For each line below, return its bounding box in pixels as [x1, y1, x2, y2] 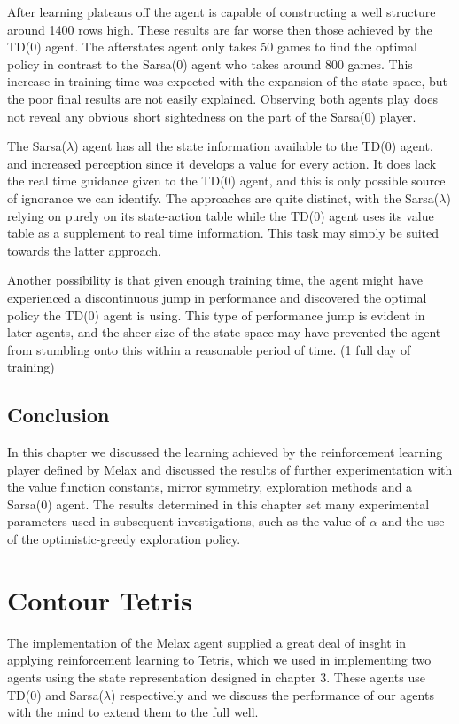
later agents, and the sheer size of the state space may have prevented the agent [7, 323, 441, 342]
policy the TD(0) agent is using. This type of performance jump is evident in [7, 305, 425, 324]
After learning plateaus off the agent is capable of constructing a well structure [7, 3, 436, 20]
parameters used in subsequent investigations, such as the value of [7, 512, 366, 531]
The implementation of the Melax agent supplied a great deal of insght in [7, 633, 407, 651]
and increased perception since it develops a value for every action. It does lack [7, 153, 437, 172]
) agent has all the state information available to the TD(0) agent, [74, 137, 433, 155]
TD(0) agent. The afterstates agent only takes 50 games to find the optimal [7, 37, 417, 56]
